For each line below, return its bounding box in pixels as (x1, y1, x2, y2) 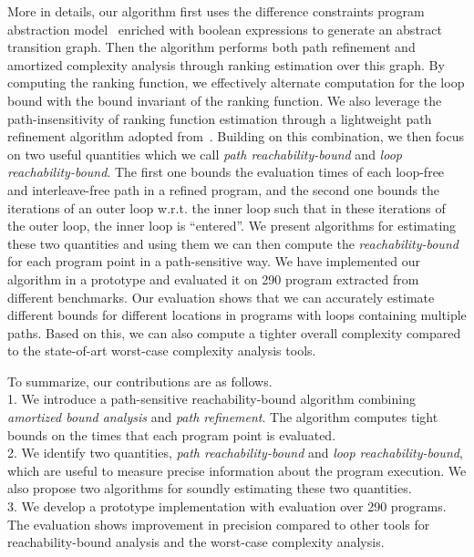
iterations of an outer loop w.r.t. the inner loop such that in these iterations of (7, 198, 446, 217)
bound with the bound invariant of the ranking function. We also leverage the (7, 90, 442, 109)
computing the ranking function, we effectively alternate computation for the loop (7, 73, 465, 92)
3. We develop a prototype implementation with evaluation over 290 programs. (7, 497, 447, 516)
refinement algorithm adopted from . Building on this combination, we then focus (7, 127, 465, 146)
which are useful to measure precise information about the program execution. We (7, 460, 467, 480)
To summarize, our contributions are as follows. (7, 371, 273, 390)
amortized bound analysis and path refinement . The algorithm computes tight (7, 407, 438, 427)
